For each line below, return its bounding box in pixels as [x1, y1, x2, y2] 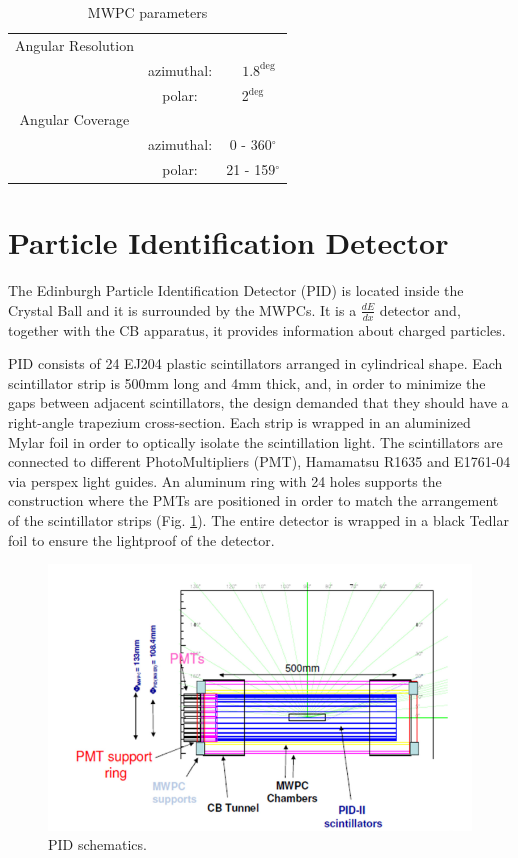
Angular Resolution [15, 34, 134, 55]
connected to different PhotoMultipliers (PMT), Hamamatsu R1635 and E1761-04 [8, 451, 511, 472]
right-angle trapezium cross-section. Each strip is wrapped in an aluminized [8, 412, 471, 433]
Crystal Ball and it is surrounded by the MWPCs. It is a [8, 299, 357, 320]
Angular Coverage [19, 109, 130, 130]
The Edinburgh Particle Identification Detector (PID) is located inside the [8, 280, 464, 301]
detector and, [379, 299, 461, 320]
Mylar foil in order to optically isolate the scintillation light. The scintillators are [8, 431, 503, 452]
